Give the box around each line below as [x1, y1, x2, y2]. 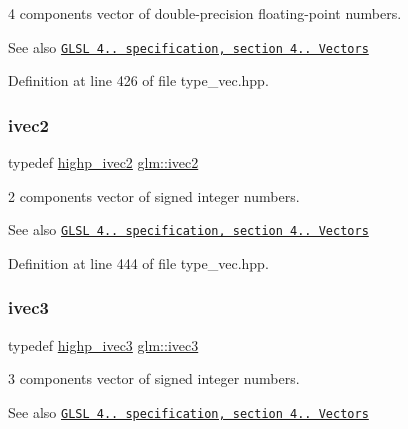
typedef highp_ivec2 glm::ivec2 [8, 152, 199, 173]
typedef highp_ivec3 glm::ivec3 [8, 334, 199, 355]
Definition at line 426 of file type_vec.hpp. [8, 70, 269, 91]
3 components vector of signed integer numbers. [8, 368, 300, 389]
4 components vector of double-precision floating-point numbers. [8, 3, 402, 23]
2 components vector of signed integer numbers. [8, 185, 300, 206]
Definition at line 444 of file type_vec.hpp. [8, 252, 269, 273]
